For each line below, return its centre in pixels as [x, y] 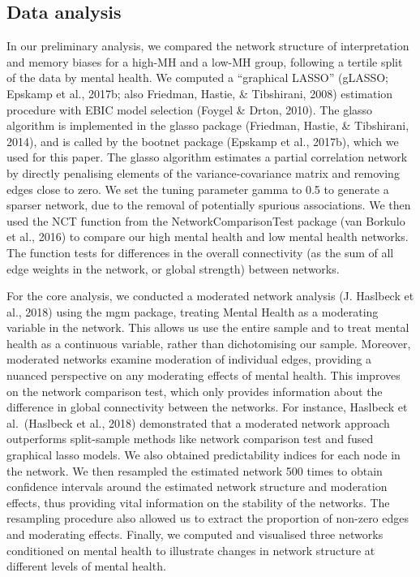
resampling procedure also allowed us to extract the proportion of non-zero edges [208, 518]
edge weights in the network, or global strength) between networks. [173, 268]
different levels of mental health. [86, 566]
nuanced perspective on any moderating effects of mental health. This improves [204, 375]
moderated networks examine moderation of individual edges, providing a [189, 359]
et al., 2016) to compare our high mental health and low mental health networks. [208, 237]
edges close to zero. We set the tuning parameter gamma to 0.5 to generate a [198, 189]
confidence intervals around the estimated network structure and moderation [197, 487]
